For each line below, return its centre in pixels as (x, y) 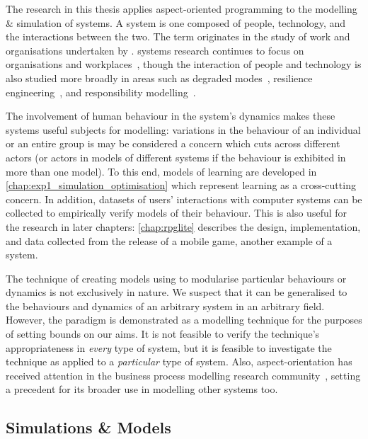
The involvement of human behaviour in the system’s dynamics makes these (171, 116)
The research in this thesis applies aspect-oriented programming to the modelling (182, 8)
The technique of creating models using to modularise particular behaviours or (176, 278)
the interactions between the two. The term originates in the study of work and (178, 36)
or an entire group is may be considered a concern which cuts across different (173, 143)
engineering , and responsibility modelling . (101, 92)
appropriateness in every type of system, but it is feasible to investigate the (169, 347)
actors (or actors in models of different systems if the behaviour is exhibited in (176, 157)
